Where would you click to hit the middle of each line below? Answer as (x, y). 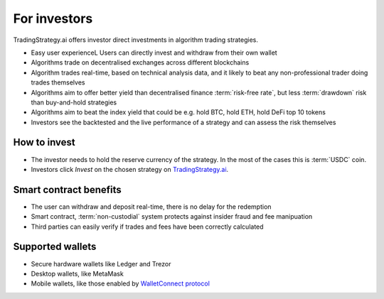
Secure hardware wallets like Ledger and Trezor (101, 263)
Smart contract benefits (68, 189)
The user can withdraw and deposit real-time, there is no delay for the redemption (151, 207)
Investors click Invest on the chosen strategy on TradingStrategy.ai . (130, 169)
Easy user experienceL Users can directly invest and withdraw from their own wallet (154, 53)
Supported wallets (55, 247)
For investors (53, 18)
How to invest (44, 142)
